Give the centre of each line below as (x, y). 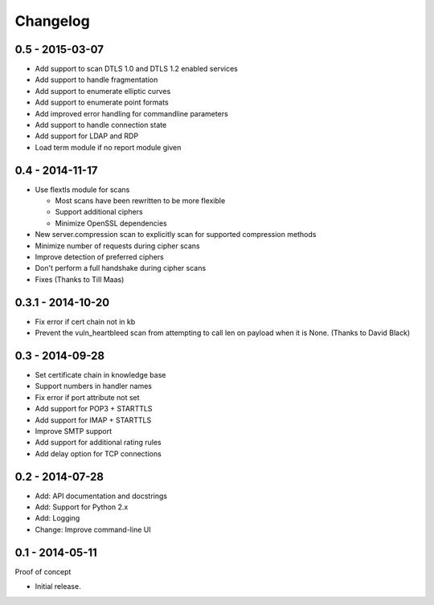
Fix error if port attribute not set (87, 397)
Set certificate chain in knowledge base (100, 375)
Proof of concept (43, 571)
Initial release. (58, 587)
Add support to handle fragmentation (96, 80)
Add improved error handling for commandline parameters (131, 113)
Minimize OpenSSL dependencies (111, 223)
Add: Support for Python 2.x (82, 507)
